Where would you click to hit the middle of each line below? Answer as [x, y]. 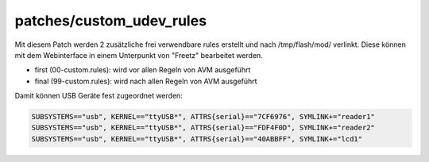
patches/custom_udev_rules [110, 21]
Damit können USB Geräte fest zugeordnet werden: [99, 96]
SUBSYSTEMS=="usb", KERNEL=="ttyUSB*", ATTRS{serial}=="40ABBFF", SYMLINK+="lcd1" [197, 139]
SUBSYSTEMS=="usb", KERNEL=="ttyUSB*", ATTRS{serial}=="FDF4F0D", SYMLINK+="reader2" [203, 128]
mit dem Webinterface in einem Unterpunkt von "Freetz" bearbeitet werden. [139, 55]
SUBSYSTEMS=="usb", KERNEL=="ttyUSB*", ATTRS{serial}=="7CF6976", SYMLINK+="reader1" [203, 117]
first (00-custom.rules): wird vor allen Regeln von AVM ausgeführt [143, 70]
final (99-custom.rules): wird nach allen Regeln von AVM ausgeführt [146, 81]
